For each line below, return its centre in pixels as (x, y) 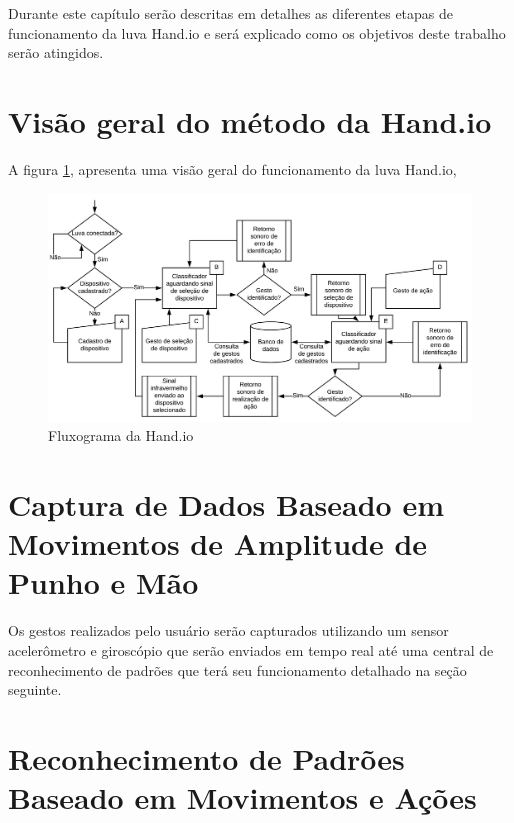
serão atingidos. (56, 52)
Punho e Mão (103, 582)
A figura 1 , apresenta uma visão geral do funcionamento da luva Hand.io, (232, 168)
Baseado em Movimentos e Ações (242, 797)
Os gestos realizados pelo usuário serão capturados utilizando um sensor (228, 630)
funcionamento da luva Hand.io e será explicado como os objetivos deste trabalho (257, 32)
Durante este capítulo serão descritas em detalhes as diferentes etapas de (231, 13)
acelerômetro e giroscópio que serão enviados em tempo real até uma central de (251, 649)
